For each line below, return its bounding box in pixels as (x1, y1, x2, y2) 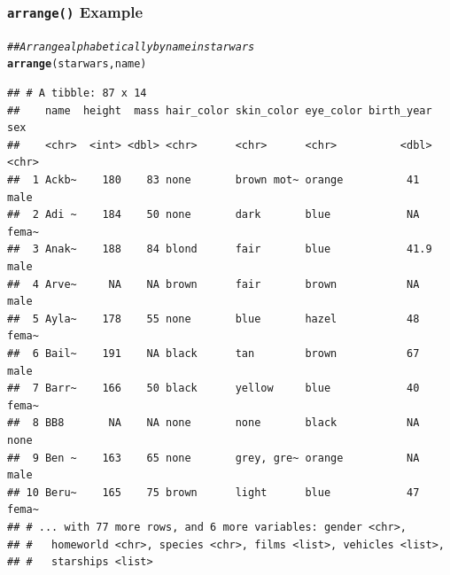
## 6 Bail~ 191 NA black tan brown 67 (7, 347, 420, 360)
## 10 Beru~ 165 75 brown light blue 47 (7, 486, 420, 499)
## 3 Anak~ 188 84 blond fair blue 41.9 (7, 243, 432, 256)
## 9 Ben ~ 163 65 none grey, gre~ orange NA (7, 451, 420, 464)
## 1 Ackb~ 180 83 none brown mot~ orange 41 (7, 174, 420, 187)
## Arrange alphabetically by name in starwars (7, 40, 255, 53)
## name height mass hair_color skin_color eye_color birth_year (7, 104, 432, 117)
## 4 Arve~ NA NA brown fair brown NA (7, 277, 420, 291)
